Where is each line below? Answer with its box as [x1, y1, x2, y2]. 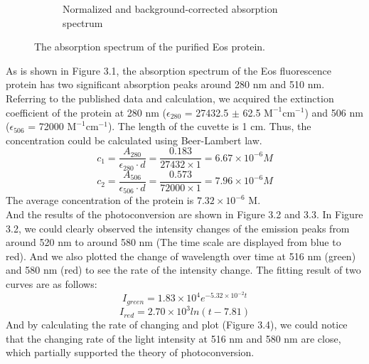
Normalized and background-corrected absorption [63, 1, 278, 16]
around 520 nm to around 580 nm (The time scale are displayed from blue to [6, 235, 341, 250]
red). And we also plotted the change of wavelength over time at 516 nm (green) [6, 248, 356, 263]
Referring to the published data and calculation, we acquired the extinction [6, 90, 334, 105]
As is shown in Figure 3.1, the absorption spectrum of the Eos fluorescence [6, 63, 332, 77]
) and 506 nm [304, 105, 363, 119]
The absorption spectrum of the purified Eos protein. [34, 39, 265, 54]
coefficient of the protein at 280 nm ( [6, 105, 166, 119]
